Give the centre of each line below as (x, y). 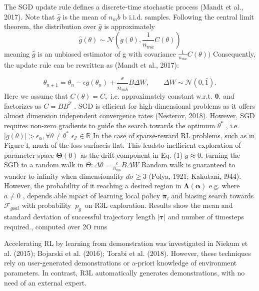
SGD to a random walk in (44, 165)
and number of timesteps (206, 217)
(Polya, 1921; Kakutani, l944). (195, 176)
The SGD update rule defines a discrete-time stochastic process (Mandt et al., (124, 7)
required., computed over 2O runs (56, 226)
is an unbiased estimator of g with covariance (107, 53)
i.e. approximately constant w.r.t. (161, 96)
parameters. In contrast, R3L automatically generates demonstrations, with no (124, 273)
